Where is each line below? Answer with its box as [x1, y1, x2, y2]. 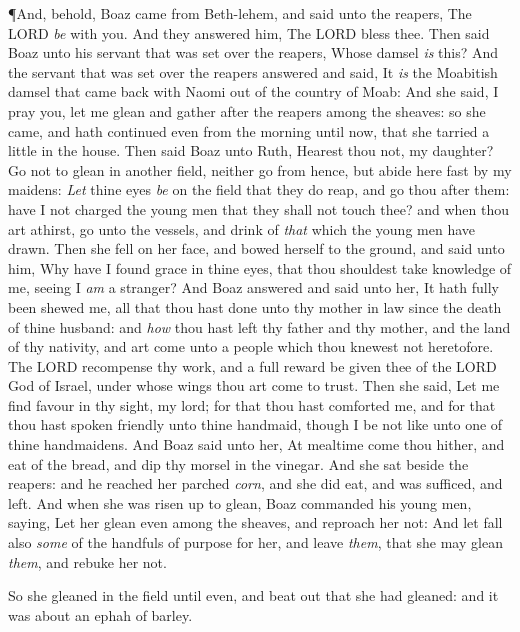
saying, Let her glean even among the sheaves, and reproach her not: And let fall [8, 512, 503, 533]
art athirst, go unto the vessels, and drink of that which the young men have [8, 218, 475, 239]
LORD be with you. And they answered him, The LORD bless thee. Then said [8, 22, 490, 43]
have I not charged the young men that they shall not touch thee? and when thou [8, 198, 510, 219]
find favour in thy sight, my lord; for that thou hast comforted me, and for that [8, 394, 496, 415]
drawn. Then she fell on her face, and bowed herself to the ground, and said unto [8, 238, 505, 259]
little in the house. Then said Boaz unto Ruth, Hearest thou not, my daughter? [8, 140, 494, 161]
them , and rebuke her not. [8, 551, 167, 572]
